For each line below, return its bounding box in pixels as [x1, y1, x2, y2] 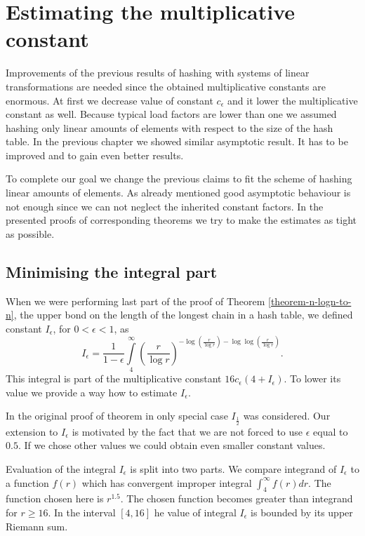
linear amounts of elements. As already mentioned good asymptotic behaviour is [6, 185, 351, 200]
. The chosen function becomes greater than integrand [120, 491, 353, 506]
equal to [313, 424, 348, 438]
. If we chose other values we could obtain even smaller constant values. [18, 438, 326, 453]
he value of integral [154, 504, 237, 519]
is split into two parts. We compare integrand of [130, 461, 337, 476]
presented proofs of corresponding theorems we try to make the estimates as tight [6, 213, 357, 227]
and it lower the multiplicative [227, 93, 358, 107]
